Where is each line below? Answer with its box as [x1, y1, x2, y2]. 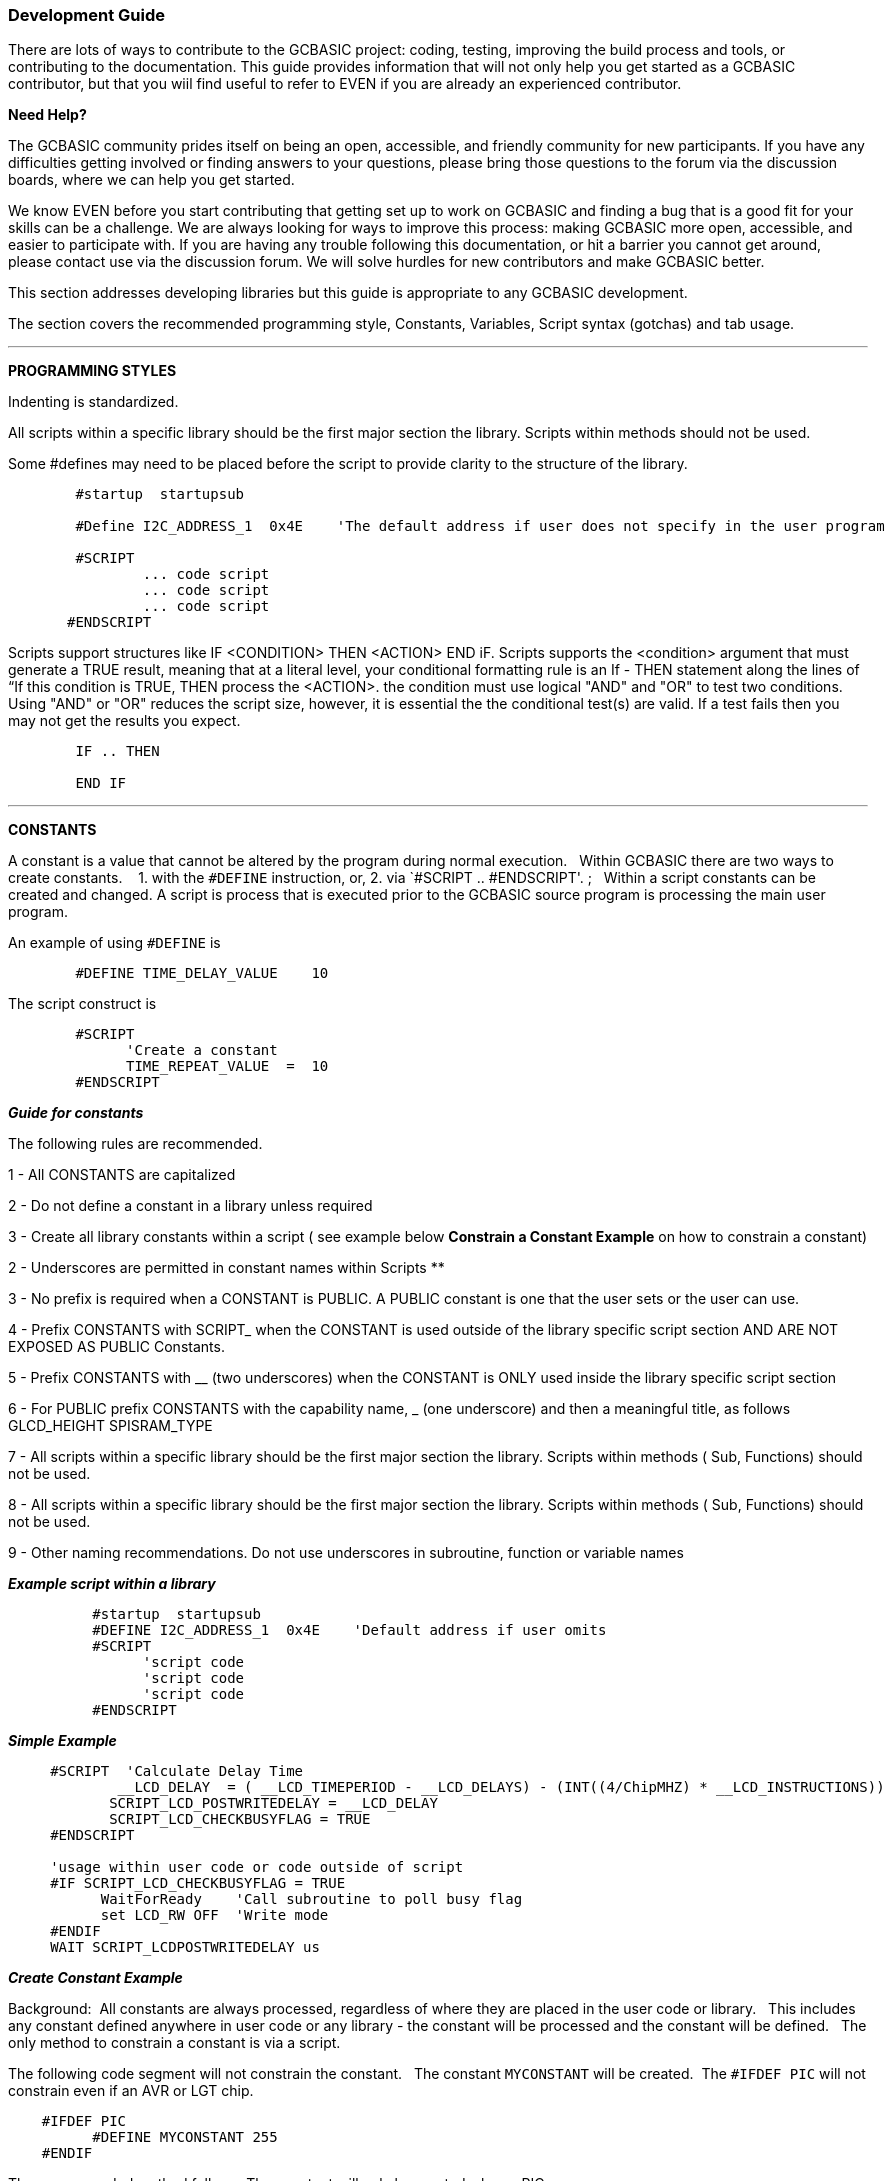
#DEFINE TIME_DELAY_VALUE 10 [75, 965, 329, 982]
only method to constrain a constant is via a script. [8, 2034, 341, 2052]
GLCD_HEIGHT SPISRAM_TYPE [8, 1417, 213, 1435]
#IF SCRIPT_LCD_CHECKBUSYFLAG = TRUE [50, 1875, 346, 1892]
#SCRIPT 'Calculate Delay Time [50, 1763, 304, 1780]
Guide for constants [8, 1104, 144, 1122]
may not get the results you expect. [8, 712, 241, 730]
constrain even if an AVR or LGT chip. [8, 2082, 254, 2100]
